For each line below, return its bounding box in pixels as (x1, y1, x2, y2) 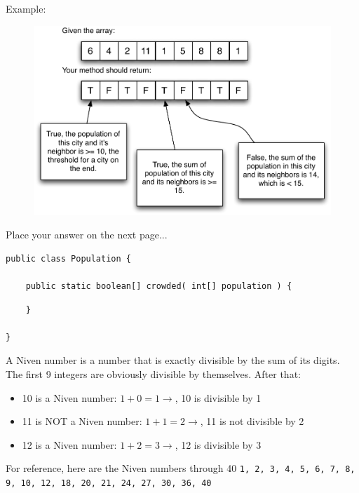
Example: (6, 1, 46, 15)
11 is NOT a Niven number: (22, 414, 142, 428)
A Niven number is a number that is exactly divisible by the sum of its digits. (6, 353, 340, 367)
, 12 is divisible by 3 (175, 437, 262, 452)
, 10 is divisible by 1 (175, 390, 262, 405)
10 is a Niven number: (22, 390, 117, 405)
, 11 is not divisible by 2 (200, 414, 304, 428)
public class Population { (6, 253, 131, 264)
